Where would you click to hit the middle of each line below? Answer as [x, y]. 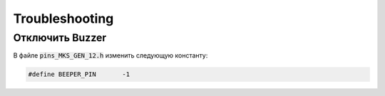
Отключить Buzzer [60, 38]
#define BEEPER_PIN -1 [79, 74]
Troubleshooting [63, 18]
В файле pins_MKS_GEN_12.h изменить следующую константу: [111, 55]
